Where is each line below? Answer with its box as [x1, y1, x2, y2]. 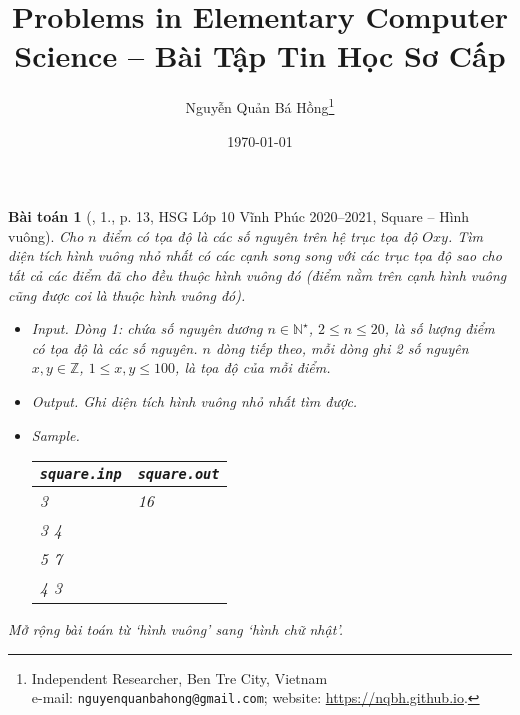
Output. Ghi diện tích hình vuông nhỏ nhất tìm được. [31, 390, 358, 411]
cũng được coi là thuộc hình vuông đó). [8, 284, 246, 305]
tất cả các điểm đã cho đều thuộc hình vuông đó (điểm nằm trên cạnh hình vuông [8, 264, 507, 285]
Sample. [31, 424, 80, 445]
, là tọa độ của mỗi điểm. [175, 357, 331, 378]
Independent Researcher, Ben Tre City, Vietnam [31, 667, 328, 688]
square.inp [39, 466, 122, 483]
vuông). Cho [8, 225, 84, 246]
